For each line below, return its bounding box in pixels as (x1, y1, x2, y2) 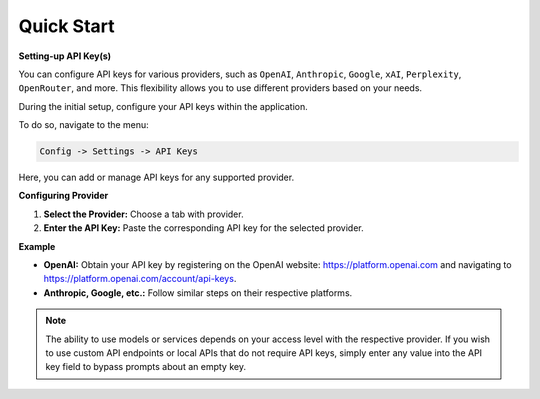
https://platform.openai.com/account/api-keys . (43, 273, 237, 285)
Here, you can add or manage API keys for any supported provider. (18, 171, 295, 184)
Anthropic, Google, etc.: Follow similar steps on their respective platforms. (43, 286, 353, 299)
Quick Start (18, 15, 115, 37)
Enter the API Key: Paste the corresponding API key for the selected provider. (43, 222, 364, 234)
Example (18, 240, 56, 252)
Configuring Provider (18, 190, 109, 202)
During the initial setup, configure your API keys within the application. (18, 100, 309, 112)
